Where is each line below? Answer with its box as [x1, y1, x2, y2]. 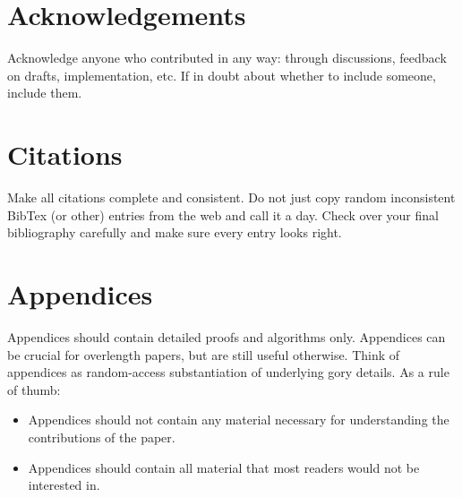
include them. [7, 83, 82, 102]
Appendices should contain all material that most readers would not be [28, 458, 420, 476]
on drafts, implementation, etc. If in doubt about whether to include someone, [7, 65, 436, 84]
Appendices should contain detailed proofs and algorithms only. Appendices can [7, 327, 446, 346]
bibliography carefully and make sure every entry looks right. [7, 223, 342, 242]
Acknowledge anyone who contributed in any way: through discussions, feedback [7, 48, 447, 67]
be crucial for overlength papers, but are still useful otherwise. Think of [7, 345, 400, 364]
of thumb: [7, 380, 61, 398]
